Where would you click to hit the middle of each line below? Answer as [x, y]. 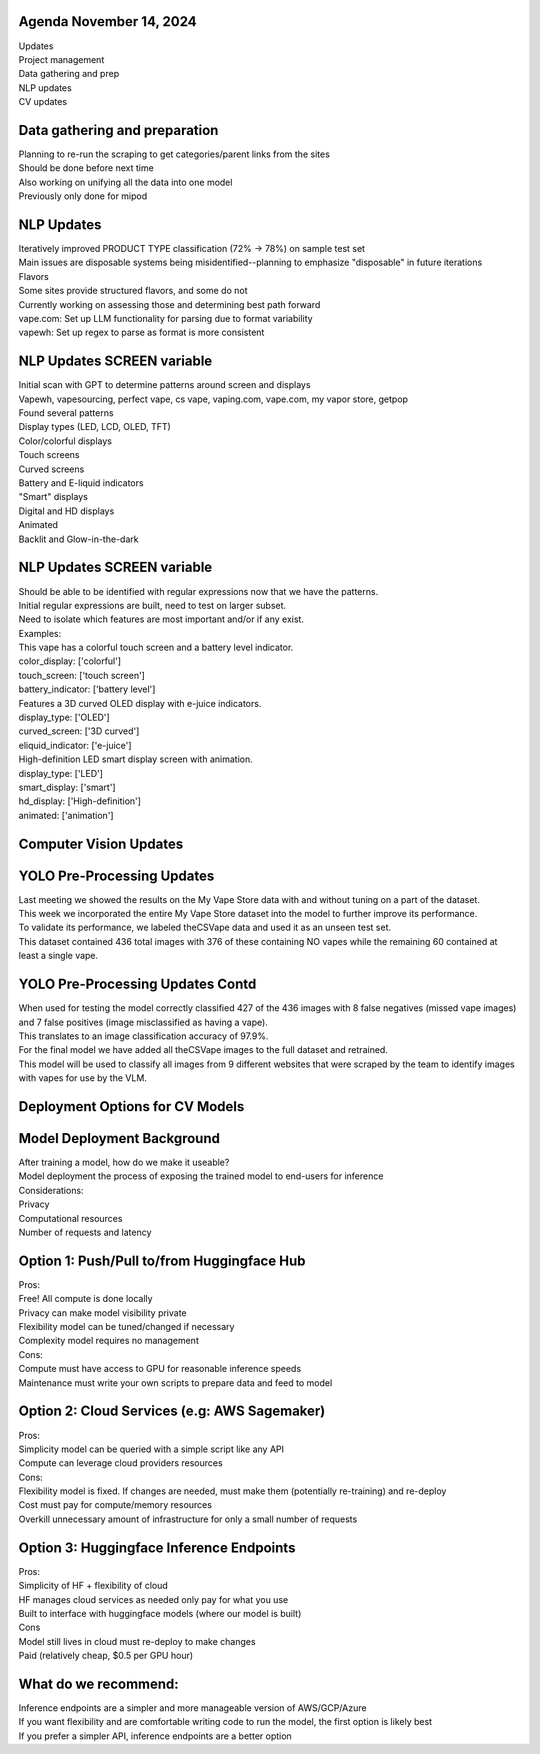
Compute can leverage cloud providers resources [121, 1463]
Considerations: [51, 1190]
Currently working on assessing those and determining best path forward [169, 304]
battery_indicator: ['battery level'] [87, 689]
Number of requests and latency [85, 1232]
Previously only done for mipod [83, 196]
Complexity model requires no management [108, 1341]
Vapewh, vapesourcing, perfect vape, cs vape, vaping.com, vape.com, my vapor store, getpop [213, 399]
